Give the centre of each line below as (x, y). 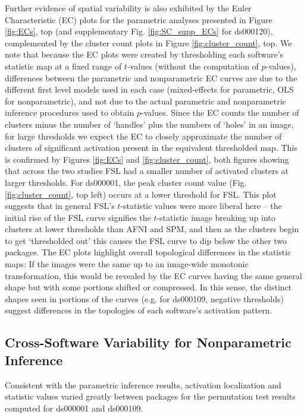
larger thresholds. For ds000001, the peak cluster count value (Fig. (126, 182)
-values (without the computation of (193, 66)
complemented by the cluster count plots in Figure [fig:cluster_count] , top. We (148, 42)
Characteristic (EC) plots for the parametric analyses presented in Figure (139, 19)
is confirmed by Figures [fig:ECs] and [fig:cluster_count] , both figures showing (147, 159)
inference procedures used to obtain (70, 113)
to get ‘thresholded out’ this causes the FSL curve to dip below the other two (146, 240)
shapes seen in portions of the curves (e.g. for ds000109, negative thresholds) (144, 298)
